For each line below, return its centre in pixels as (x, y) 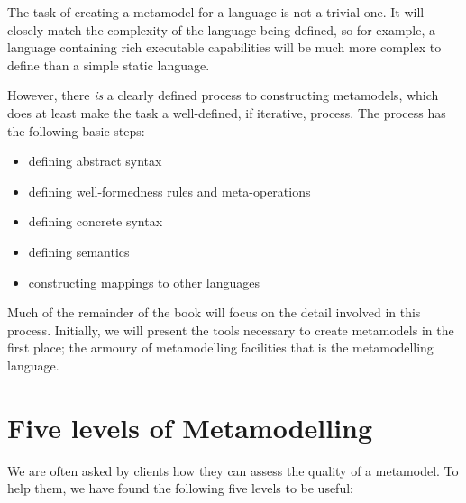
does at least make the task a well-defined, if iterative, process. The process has (227, 112)
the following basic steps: (76, 130)
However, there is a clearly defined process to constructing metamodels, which (223, 95)
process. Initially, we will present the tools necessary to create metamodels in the (231, 329)
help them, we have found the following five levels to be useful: (180, 488)
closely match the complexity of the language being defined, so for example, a (222, 29)
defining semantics (79, 251)
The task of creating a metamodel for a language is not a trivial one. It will (216, 12)
